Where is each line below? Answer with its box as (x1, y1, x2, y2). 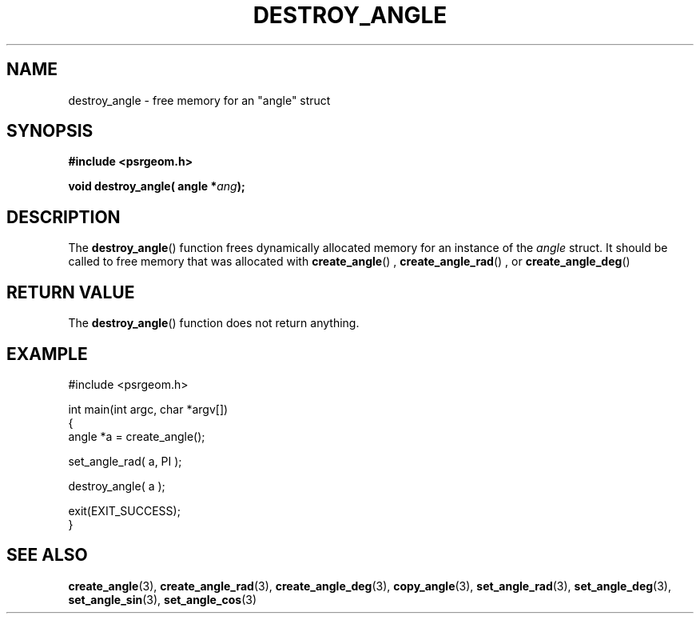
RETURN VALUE (6, 282, 135, 302)
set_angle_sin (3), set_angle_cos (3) (68, 592, 257, 606)
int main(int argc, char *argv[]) (68, 402, 229, 416)
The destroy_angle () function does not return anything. (68, 316, 360, 330)
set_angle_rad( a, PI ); (68, 454, 182, 468)
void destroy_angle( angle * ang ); (68, 179, 245, 194)
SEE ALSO (6, 545, 88, 566)
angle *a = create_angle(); (68, 429, 205, 443)
